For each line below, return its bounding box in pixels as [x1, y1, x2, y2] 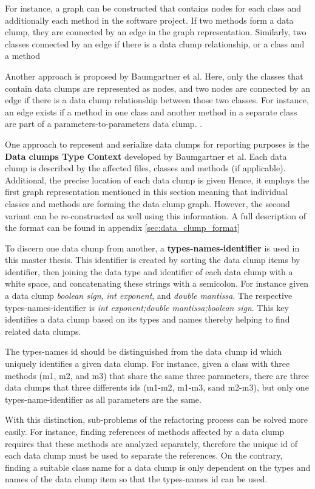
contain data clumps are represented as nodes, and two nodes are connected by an [5, 81, 310, 94]
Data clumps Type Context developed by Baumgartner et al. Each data [5, 149, 287, 162]
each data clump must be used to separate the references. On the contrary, [5, 449, 283, 462]
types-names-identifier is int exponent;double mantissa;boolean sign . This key [5, 301, 289, 313]
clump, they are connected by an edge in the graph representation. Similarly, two [5, 26, 307, 38]
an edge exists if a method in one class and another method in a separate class [5, 105, 297, 118]
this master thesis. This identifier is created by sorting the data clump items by [5, 253, 300, 266]
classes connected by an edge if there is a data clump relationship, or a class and [5, 37, 305, 50]
